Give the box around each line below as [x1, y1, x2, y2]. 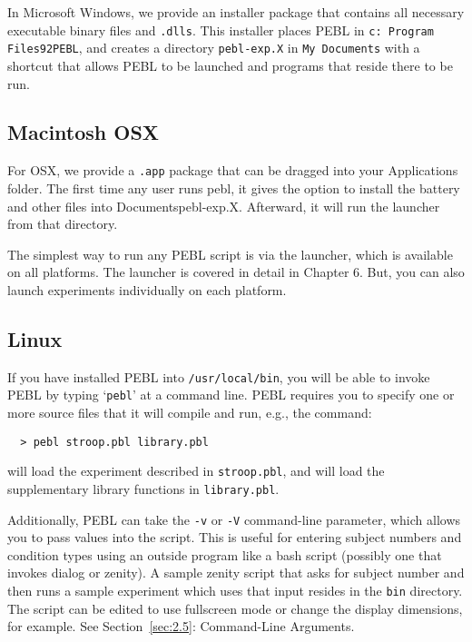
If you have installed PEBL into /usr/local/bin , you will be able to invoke [7, 367, 430, 386]
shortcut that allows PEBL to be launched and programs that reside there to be [7, 55, 453, 74]
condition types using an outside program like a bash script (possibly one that [7, 545, 442, 564]
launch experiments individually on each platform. [7, 280, 287, 299]
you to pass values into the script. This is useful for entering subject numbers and [7, 528, 462, 547]
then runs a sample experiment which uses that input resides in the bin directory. [7, 581, 463, 600]
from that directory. [7, 214, 118, 233]
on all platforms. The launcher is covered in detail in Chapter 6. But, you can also [7, 262, 465, 281]
